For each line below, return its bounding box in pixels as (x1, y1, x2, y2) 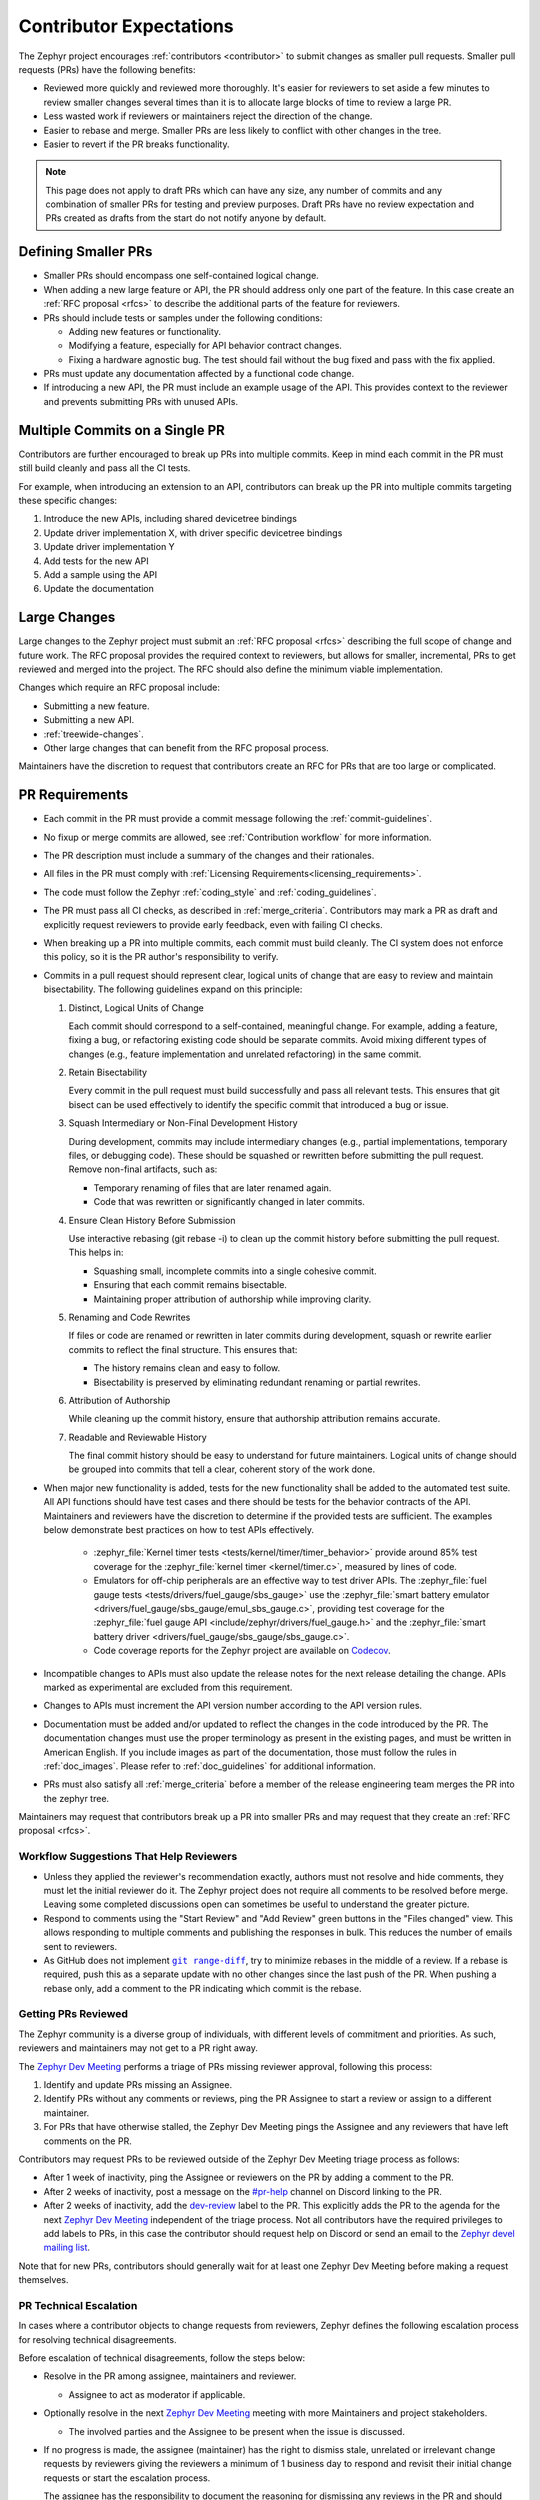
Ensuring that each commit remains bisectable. (93, 1279, 287, 1291)
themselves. (18, 2274, 69, 2286)
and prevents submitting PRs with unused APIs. (43, 395, 239, 407)
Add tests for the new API (43, 555, 149, 567)
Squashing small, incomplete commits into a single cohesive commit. (93, 1265, 377, 1277)
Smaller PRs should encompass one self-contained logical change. (43, 270, 319, 282)
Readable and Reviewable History (68, 1431, 207, 1443)
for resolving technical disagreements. (18, 2333, 177, 2345)
